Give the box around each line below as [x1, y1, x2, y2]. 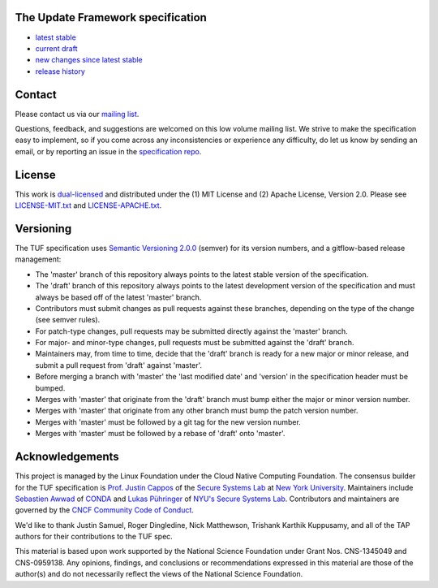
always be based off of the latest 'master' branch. [35, 292, 202, 302]
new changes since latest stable [35, 55, 143, 65]
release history [35, 66, 85, 76]
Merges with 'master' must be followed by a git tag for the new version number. [35, 417, 302, 426]
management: [15, 254, 62, 264]
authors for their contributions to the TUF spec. [15, 532, 174, 542]
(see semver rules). [35, 315, 101, 325]
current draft [35, 43, 78, 53]
